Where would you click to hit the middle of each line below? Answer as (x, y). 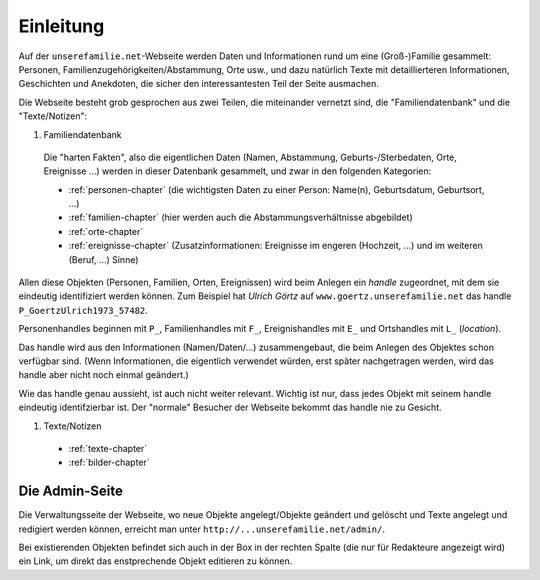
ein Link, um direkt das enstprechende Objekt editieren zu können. (155, 561)
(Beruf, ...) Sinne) (103, 259)
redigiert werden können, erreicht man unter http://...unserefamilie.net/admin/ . (201, 529)
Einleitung (61, 26)
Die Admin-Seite (71, 491)
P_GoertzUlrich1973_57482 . (83, 310)
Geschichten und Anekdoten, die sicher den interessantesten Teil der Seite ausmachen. (198, 84)
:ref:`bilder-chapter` (109, 462)
